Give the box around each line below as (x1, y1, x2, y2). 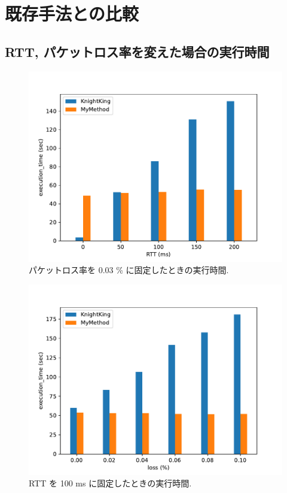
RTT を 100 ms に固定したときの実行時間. (29, 477, 192, 489)
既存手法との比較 (5, 1, 139, 26)
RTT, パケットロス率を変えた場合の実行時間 (5, 42, 270, 61)
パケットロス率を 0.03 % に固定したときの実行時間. (29, 264, 229, 276)
